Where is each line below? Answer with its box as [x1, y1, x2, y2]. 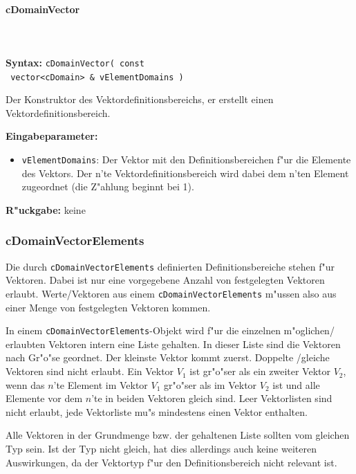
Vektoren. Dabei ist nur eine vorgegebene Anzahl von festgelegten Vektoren [6, 273, 325, 287]
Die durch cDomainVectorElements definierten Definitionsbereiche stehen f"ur [6, 259, 335, 273]
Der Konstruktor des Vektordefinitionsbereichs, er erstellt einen [6, 92, 274, 107]
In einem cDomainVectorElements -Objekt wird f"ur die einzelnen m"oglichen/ [6, 323, 335, 338]
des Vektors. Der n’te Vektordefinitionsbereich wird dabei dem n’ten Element [21, 165, 349, 180]
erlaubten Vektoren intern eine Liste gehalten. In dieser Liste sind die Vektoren [6, 336, 341, 351]
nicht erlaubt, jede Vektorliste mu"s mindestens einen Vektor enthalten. [6, 404, 308, 419]
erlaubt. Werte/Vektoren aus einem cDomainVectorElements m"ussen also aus [6, 286, 337, 300]
